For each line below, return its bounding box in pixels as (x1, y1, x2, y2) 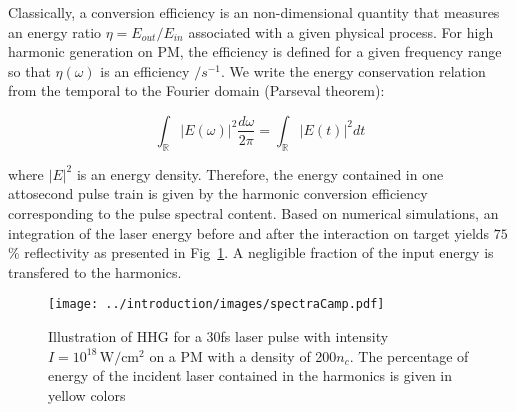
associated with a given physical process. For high (188, 21, 494, 42)
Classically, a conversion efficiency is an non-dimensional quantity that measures (8, 2, 500, 22)
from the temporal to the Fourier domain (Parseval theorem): (8, 80, 385, 101)
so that (8, 60, 51, 81)
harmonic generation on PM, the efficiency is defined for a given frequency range (8, 41, 502, 62)
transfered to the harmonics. (8, 261, 182, 282)
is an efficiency (100, 60, 190, 81)
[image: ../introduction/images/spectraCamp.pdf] (48, 297, 385, 312)
